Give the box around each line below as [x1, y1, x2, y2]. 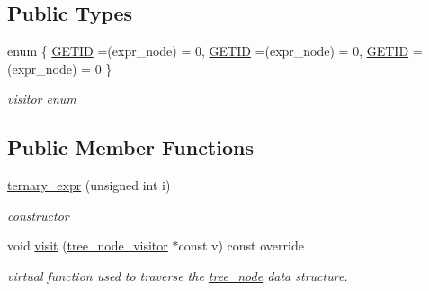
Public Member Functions [7, 133, 254, 161]
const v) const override [178, 236, 304, 255]
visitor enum [7, 89, 76, 108]
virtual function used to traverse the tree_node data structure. [7, 266, 348, 285]
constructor [7, 205, 69, 224]
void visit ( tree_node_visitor [7, 236, 168, 255]
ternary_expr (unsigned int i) [7, 176, 171, 195]
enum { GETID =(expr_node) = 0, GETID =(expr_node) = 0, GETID [7, 41, 409, 60]
